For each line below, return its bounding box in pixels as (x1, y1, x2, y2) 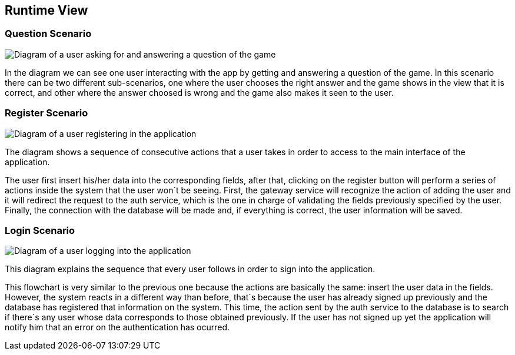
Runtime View (5, 3, 88, 18)
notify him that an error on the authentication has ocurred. (5, 322, 230, 333)
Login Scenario (5, 224, 75, 236)
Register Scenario (5, 107, 88, 119)
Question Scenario (5, 28, 92, 40)
